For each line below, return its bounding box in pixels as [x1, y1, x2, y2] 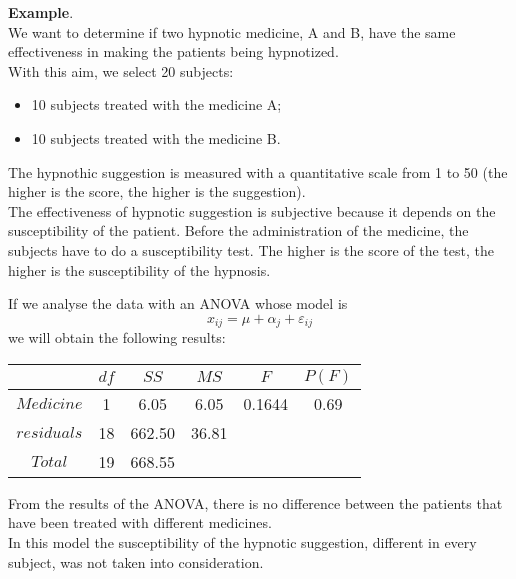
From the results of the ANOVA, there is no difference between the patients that [8, 492, 503, 513]
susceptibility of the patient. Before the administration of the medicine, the [8, 220, 469, 241]
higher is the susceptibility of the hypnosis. [8, 259, 271, 280]
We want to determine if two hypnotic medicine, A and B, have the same [8, 21, 456, 42]
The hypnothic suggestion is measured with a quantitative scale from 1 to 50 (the [8, 161, 508, 182]
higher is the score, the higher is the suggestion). [8, 181, 306, 202]
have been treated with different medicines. [8, 512, 272, 533]
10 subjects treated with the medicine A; [31, 94, 282, 115]
